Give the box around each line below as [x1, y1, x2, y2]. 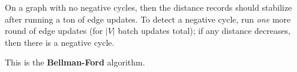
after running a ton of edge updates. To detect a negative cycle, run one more [5, 12, 291, 25]
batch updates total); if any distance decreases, [118, 24, 291, 37]
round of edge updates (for [5, 24, 103, 37]
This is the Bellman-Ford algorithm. [5, 56, 145, 68]
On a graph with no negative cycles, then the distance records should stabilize [5, 1, 292, 13]
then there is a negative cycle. [5, 36, 115, 48]
